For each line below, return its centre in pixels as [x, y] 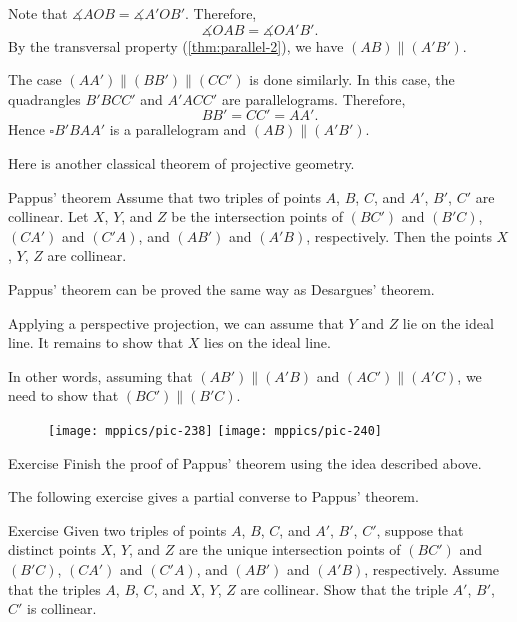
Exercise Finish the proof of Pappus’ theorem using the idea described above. [245, 462]
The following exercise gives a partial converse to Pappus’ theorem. [213, 496]
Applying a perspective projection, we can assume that [176, 322]
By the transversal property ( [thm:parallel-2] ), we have [176, 45]
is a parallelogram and [178, 129]
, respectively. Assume [432, 568]
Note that [38, 13]
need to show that [63, 395]
